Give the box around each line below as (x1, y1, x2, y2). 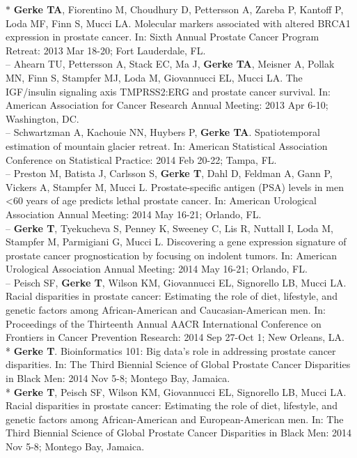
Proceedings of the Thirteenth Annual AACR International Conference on (6, 316, 322, 330)
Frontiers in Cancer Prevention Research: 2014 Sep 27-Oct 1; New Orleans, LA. (6, 330, 344, 344)
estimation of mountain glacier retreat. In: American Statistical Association (6, 138, 328, 153)
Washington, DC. (6, 111, 79, 125)
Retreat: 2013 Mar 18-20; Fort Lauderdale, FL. (6, 43, 206, 57)
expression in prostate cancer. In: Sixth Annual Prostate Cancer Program (6, 29, 319, 44)
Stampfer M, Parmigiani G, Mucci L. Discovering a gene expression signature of (6, 234, 347, 249)
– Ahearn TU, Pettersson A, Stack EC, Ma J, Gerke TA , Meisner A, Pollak (6, 56, 335, 71)
